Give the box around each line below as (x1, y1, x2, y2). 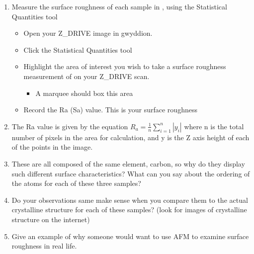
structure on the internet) (11, 214, 90, 224)
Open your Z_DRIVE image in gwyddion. (23, 28, 153, 38)
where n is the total (184, 121, 244, 131)
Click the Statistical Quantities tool (23, 44, 132, 55)
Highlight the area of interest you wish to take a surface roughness (23, 61, 226, 72)
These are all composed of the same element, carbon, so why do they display (11, 158, 245, 169)
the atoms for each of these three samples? (11, 178, 141, 188)
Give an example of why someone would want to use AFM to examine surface (11, 231, 249, 241)
